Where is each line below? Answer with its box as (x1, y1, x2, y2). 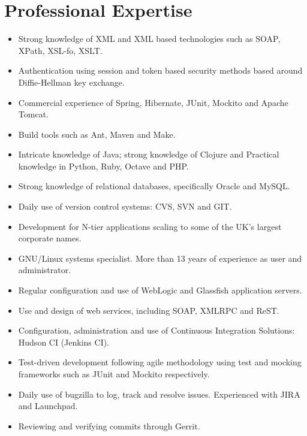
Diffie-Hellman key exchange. (18, 75, 125, 88)
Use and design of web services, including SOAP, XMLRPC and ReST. (18, 304, 279, 316)
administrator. (18, 264, 71, 276)
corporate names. (18, 232, 82, 244)
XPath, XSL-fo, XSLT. (18, 44, 103, 56)
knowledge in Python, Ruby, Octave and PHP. (18, 159, 189, 172)
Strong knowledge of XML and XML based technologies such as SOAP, (18, 32, 281, 45)
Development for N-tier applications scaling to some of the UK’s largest (18, 220, 282, 232)
